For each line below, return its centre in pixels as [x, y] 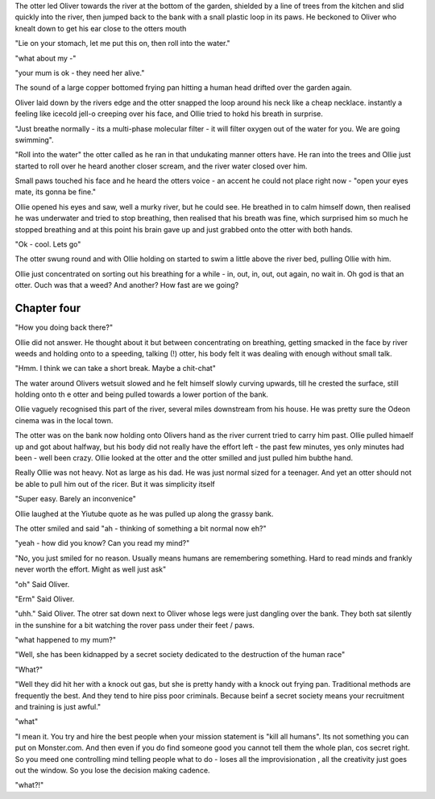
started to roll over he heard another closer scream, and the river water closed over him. [161, 166]
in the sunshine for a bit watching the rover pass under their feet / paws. [135, 625]
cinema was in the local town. [64, 420]
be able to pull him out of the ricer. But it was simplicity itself [115, 484]
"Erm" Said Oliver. [45, 599]
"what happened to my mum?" [66, 640]
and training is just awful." [58, 707]
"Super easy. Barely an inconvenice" [76, 499]
